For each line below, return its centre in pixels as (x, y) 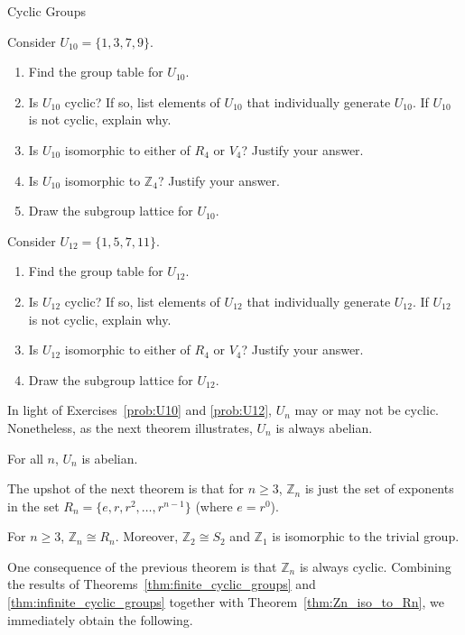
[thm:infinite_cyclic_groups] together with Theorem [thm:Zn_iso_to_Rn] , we (226, 602)
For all (25, 458)
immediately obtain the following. (100, 619)
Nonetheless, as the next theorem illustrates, (130, 427)
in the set (33, 506)
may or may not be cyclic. (367, 410)
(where (214, 506)
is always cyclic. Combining (375, 566)
